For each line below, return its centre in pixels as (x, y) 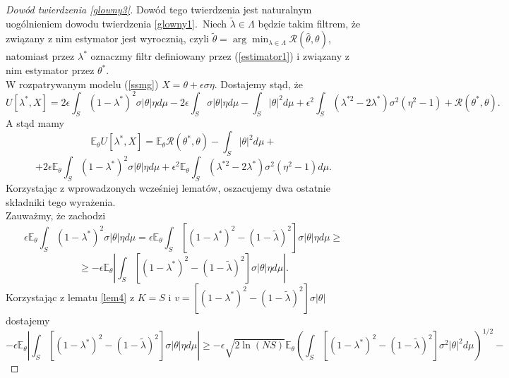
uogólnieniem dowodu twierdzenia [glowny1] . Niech (116, 23)
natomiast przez (40, 56)
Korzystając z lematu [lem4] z (70, 297)
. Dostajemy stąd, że (258, 84)
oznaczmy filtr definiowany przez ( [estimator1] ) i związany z (220, 56)
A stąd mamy (35, 123)
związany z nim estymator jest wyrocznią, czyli (107, 38)
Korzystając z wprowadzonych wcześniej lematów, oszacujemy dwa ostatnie (168, 188)
